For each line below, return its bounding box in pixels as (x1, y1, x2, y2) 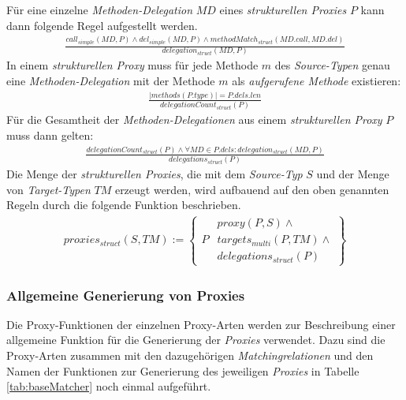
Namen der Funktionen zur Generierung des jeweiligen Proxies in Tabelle (6, 362, 359, 379)
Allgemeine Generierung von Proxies (6, 285, 245, 305)
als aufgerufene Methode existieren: (232, 73, 401, 89)
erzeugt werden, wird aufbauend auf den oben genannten (114, 181, 389, 197)
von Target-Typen (6, 181, 91, 197)
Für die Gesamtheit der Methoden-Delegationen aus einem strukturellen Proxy (6, 111, 382, 128)
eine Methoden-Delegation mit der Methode (6, 73, 215, 89)
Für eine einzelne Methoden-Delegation (6, 2, 193, 17)
